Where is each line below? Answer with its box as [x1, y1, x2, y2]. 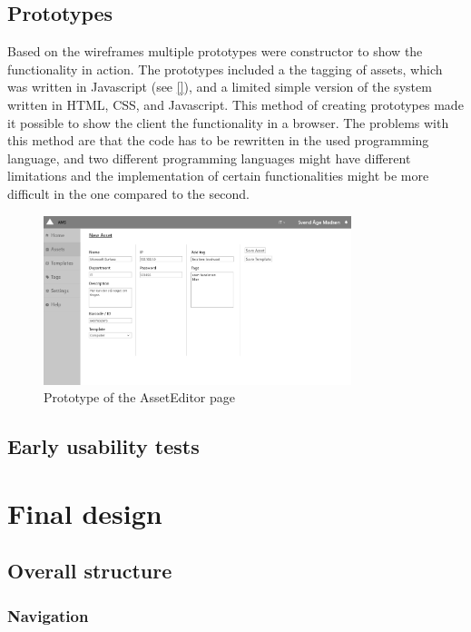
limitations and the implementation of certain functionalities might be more [7, 166, 429, 185]
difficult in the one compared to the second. [7, 183, 250, 202]
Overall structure [7, 557, 172, 585]
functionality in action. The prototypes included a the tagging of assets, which [7, 59, 443, 78]
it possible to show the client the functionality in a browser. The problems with [7, 113, 449, 132]
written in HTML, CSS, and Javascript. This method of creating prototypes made [7, 94, 464, 114]
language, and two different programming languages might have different [7, 148, 411, 167]
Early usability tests [7, 432, 200, 460]
